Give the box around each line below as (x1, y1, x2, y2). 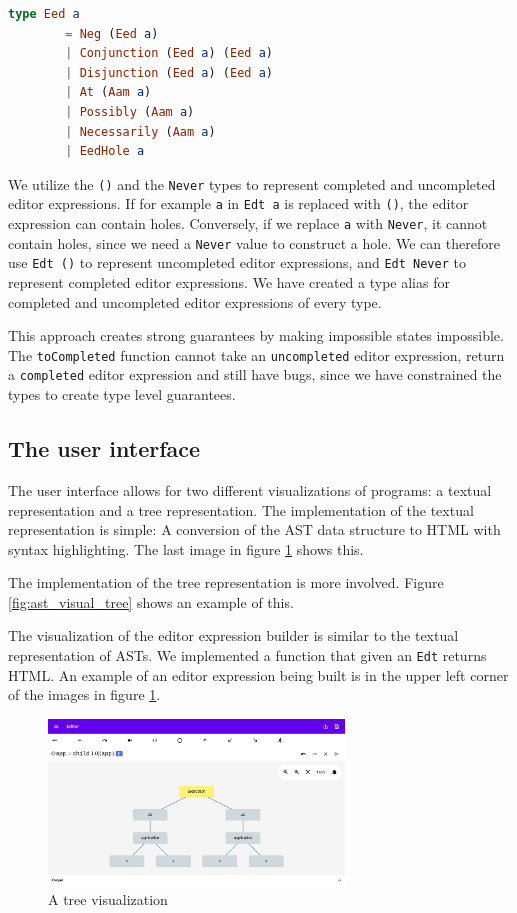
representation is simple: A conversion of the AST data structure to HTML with (8, 519, 501, 540)
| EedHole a (65, 144, 145, 159)
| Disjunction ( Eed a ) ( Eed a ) (65, 65, 274, 80)
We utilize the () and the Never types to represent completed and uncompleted (8, 173, 496, 194)
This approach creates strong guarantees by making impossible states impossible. (8, 325, 504, 346)
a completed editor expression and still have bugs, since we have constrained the (8, 364, 502, 385)
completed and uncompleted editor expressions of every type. (8, 291, 382, 312)
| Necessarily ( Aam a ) (65, 124, 216, 139)
